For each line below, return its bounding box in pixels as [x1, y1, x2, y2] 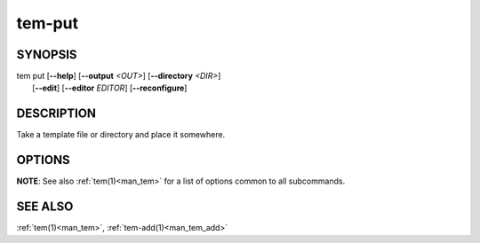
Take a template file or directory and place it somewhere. [16, 129, 226, 140]
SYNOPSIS [16, 47, 77, 62]
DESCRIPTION [16, 106, 97, 121]
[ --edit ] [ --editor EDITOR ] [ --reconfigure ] [32, 82, 188, 93]
